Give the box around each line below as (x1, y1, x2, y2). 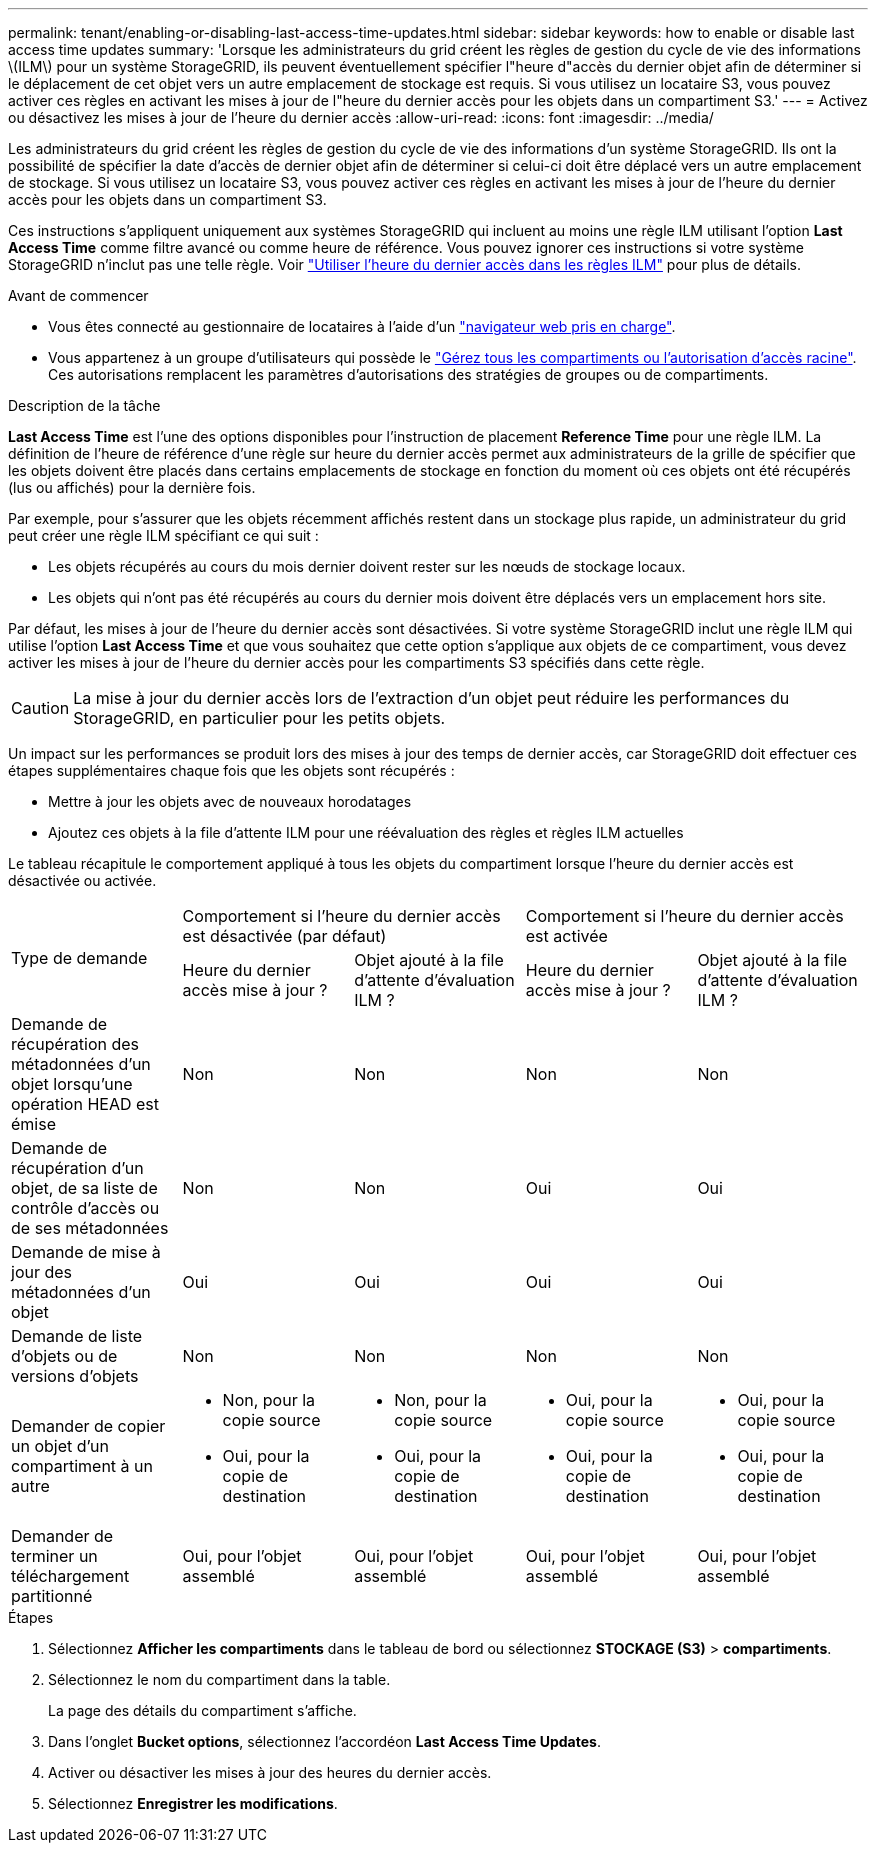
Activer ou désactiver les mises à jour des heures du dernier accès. (48, 1764, 492, 1781)
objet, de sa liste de (11, 1178, 158, 1198)
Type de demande (11, 948, 148, 968)
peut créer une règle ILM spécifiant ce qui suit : (8, 527, 319, 544)
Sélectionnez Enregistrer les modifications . (48, 1795, 338, 1812)
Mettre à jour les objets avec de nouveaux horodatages (48, 793, 412, 810)
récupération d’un (11, 1158, 144, 1178)
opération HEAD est (11, 1094, 159, 1114)
